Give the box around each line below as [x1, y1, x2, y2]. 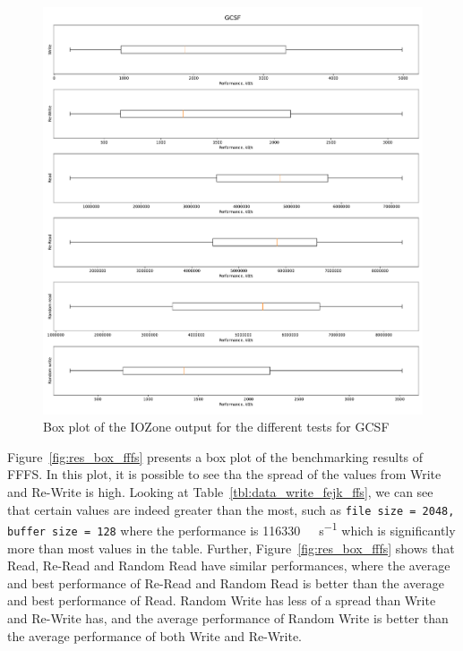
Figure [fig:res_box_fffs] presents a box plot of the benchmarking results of [7, 447, 424, 466]
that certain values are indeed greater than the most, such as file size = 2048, [7, 500, 455, 518]
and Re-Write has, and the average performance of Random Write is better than [7, 608, 449, 627]
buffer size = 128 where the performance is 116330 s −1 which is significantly [7, 518, 456, 539]
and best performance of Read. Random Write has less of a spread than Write [7, 591, 436, 610]
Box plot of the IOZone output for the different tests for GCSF [43, 417, 390, 436]
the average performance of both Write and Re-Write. [7, 626, 303, 645]
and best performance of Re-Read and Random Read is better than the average [7, 573, 444, 592]
